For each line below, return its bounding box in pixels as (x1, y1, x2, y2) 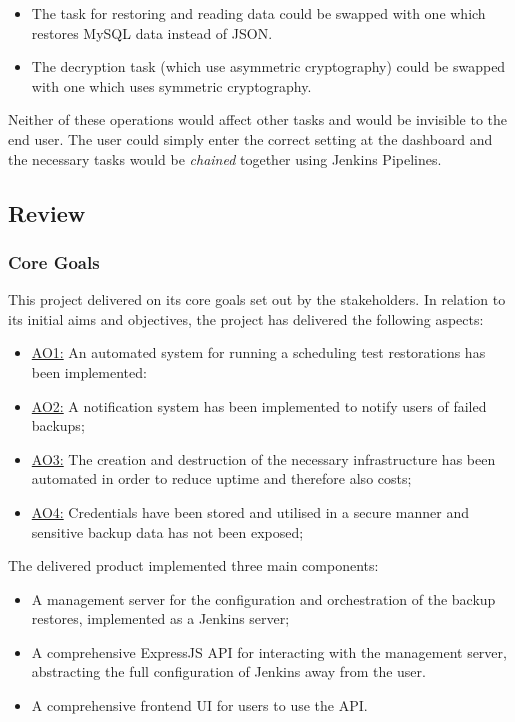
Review (8, 197, 86, 228)
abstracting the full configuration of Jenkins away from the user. (31, 661, 426, 682)
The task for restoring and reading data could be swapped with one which (31, 3, 486, 23)
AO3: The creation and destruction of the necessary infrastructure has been (31, 448, 496, 469)
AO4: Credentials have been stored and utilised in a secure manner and (31, 501, 469, 522)
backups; (31, 415, 85, 436)
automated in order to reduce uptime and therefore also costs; (31, 468, 412, 489)
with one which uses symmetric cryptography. (31, 75, 312, 96)
